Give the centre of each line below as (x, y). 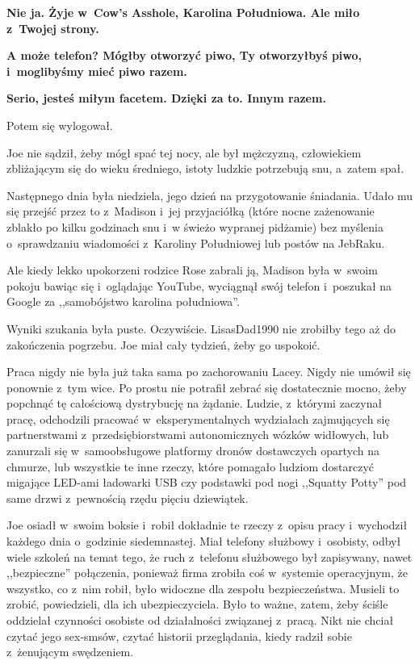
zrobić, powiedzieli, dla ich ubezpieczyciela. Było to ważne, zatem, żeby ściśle (197, 604)
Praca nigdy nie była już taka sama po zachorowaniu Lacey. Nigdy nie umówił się (209, 372)
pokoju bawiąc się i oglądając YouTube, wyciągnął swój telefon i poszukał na (199, 285)
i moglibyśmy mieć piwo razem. (97, 71)
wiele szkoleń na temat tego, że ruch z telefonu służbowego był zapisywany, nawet (209, 556)
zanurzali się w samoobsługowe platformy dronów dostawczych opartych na (193, 451)
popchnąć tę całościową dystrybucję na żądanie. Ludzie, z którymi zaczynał (195, 403)
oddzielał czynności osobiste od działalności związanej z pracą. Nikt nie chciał (200, 620)
